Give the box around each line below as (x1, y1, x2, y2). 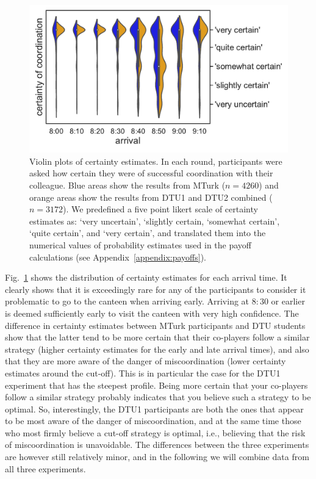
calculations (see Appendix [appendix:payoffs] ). (29, 250, 207, 263)
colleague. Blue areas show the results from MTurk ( (29, 179, 226, 191)
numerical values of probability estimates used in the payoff (29, 238, 251, 251)
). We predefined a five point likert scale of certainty (63, 203, 258, 215)
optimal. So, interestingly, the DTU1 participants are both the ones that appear (5, 402, 304, 415)
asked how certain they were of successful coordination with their (29, 167, 273, 179)
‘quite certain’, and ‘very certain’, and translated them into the (29, 226, 266, 239)
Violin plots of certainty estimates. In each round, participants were (29, 154, 282, 167)
